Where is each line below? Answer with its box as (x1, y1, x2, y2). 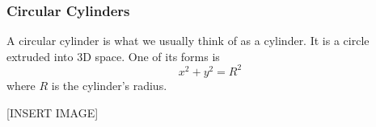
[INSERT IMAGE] (6, 104, 99, 121)
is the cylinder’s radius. (51, 76, 167, 93)
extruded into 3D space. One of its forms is (6, 47, 220, 64)
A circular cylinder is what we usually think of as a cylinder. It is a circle (6, 32, 370, 49)
